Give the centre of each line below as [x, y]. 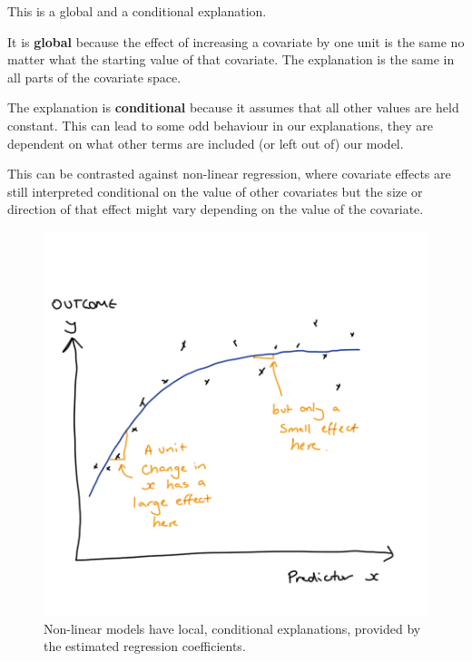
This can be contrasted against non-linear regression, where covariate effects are [229, 174]
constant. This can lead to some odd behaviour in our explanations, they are [221, 125]
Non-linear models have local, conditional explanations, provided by [232, 628]
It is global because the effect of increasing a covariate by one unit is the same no [236, 41]
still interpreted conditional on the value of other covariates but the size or [215, 191]
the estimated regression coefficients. [145, 646]
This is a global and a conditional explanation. [137, 11]
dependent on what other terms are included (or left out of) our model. [206, 143]
